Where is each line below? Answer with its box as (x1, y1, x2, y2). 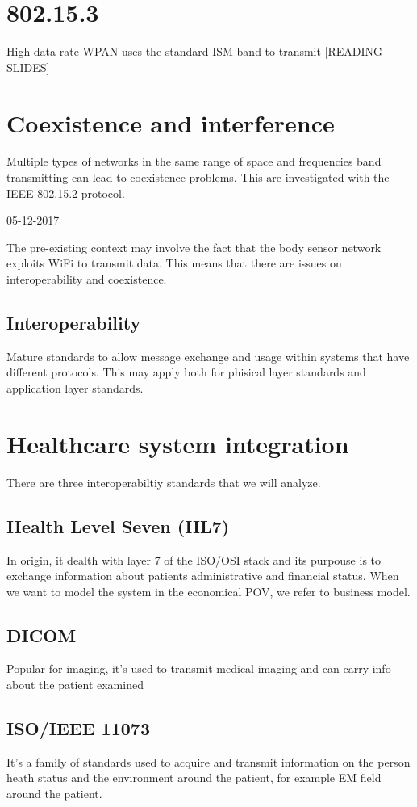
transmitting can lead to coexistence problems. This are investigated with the (6, 169, 390, 186)
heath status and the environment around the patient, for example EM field (6, 769, 382, 786)
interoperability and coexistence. (6, 271, 167, 287)
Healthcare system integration (6, 427, 349, 460)
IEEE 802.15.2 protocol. (6, 184, 125, 201)
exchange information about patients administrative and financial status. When (6, 567, 399, 584)
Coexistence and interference (6, 106, 335, 139)
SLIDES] (6, 58, 50, 75)
